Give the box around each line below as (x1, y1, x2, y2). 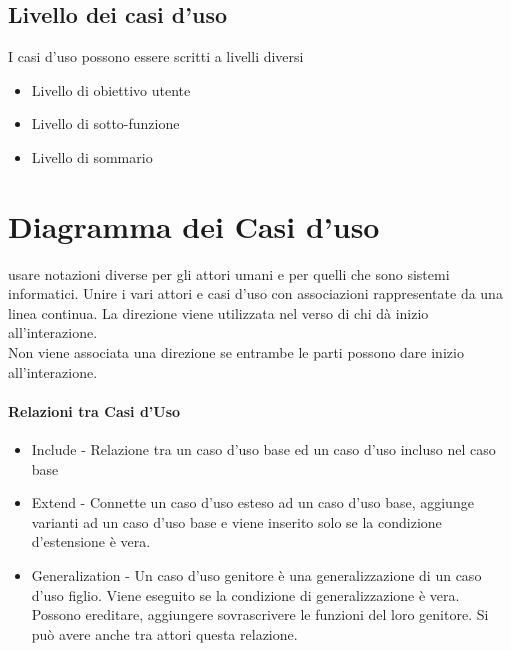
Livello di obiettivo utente (31, 79, 191, 100)
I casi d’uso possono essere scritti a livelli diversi (8, 46, 304, 67)
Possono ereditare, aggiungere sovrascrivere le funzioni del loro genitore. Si (31, 604, 489, 625)
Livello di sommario (31, 146, 153, 167)
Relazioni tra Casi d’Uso (8, 400, 181, 421)
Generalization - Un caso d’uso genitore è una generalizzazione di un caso (31, 565, 482, 586)
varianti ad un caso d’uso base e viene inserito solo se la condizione (31, 511, 442, 532)
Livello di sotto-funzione (31, 113, 180, 134)
